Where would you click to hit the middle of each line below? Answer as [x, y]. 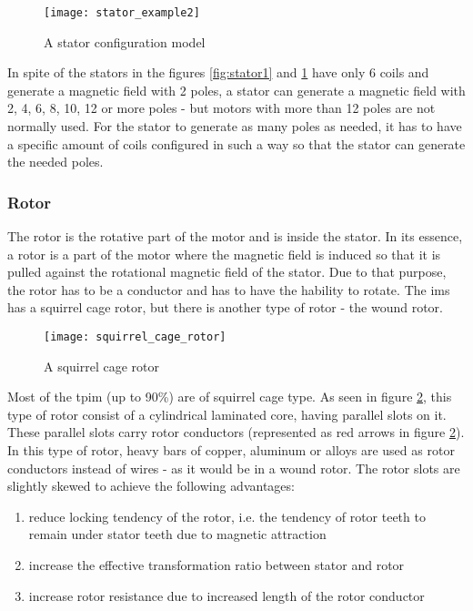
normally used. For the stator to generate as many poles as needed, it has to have [235, 126]
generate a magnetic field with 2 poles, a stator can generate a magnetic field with [236, 90]
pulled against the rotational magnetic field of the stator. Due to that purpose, [227, 272]
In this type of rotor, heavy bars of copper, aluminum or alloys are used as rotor [231, 450]
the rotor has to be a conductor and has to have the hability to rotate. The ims [229, 289]
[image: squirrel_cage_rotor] [135, 337]
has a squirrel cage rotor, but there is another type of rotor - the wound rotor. [225, 307]
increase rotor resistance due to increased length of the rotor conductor [226, 595]
